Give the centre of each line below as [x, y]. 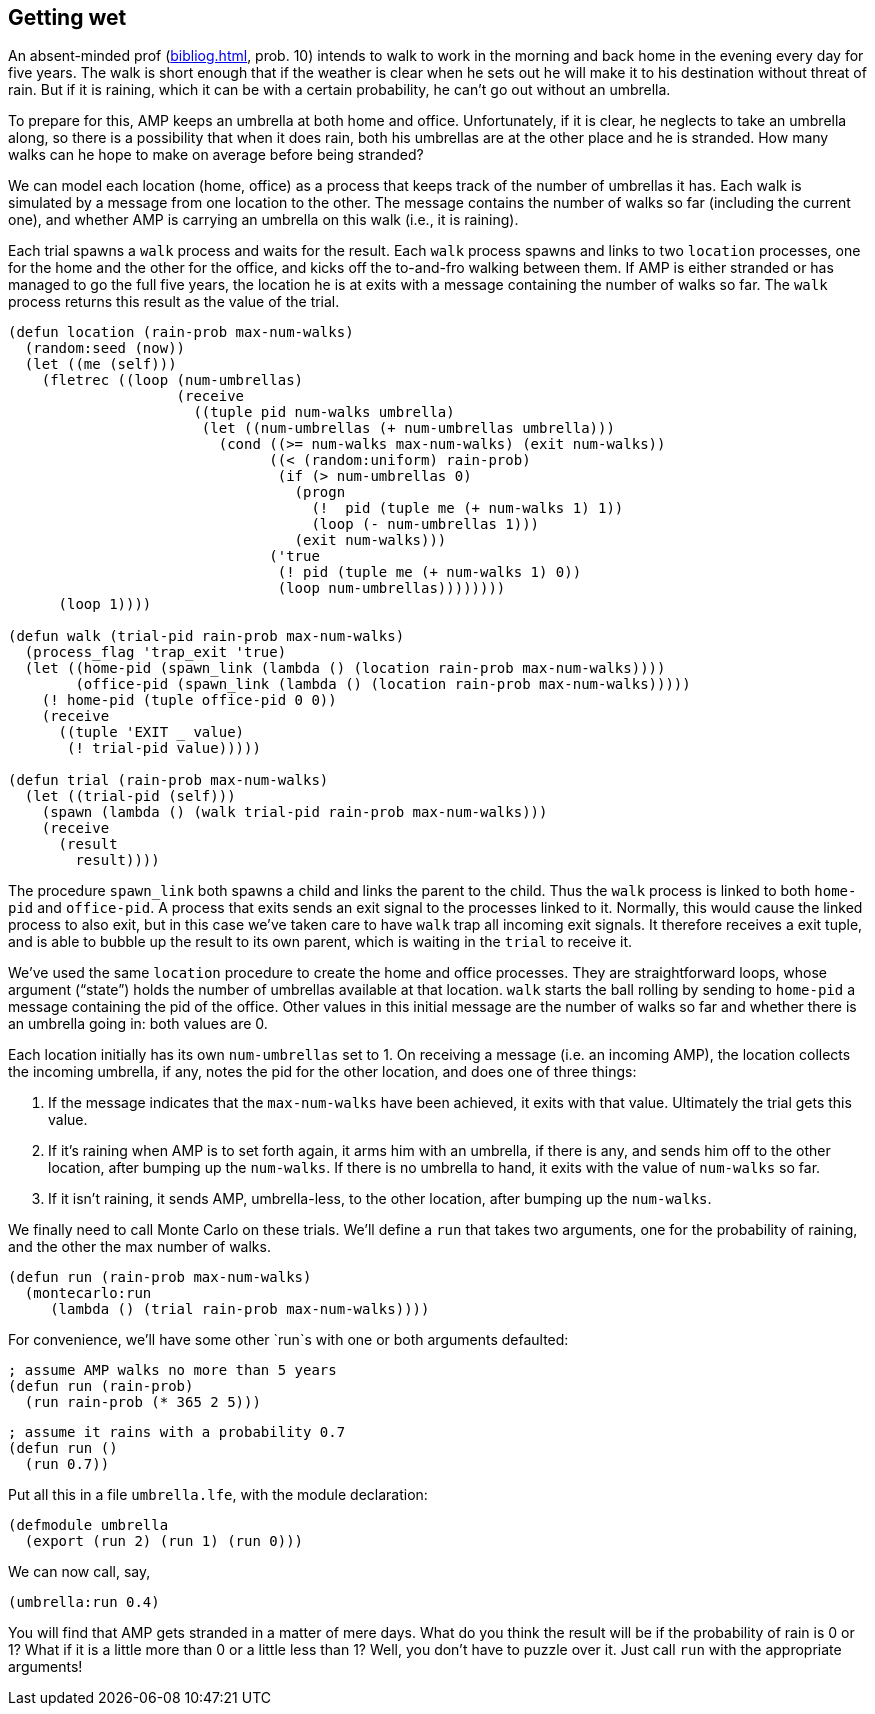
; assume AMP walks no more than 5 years [172, 1370]
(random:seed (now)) [105, 348]
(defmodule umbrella [88, 1525]
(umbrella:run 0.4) [84, 1602]
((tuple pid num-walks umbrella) [324, 412]
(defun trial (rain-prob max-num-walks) [168, 780]
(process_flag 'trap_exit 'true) [155, 652]
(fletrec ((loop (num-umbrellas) [172, 380]
